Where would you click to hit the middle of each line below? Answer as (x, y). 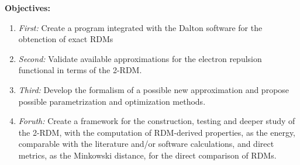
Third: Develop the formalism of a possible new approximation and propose (154, 89)
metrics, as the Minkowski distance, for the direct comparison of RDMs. (147, 155)
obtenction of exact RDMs (66, 39)
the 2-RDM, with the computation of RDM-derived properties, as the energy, (157, 132)
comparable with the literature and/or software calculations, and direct (146, 144)
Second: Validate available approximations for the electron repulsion (140, 58)
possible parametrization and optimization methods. (112, 101)
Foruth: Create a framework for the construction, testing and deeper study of (157, 121)
